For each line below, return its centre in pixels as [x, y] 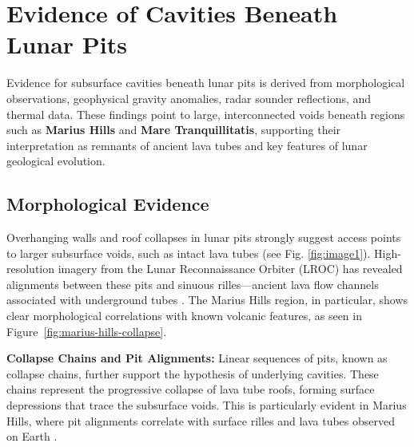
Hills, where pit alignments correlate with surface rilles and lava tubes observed [201, 420]
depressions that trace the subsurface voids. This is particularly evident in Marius [207, 405]
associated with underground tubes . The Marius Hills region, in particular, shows [207, 300]
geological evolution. [56, 161]
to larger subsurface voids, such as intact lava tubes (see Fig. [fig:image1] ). [189, 253]
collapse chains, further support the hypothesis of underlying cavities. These [193, 373]
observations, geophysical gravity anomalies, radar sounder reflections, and [189, 98]
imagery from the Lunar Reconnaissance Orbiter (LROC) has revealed [230, 269]
